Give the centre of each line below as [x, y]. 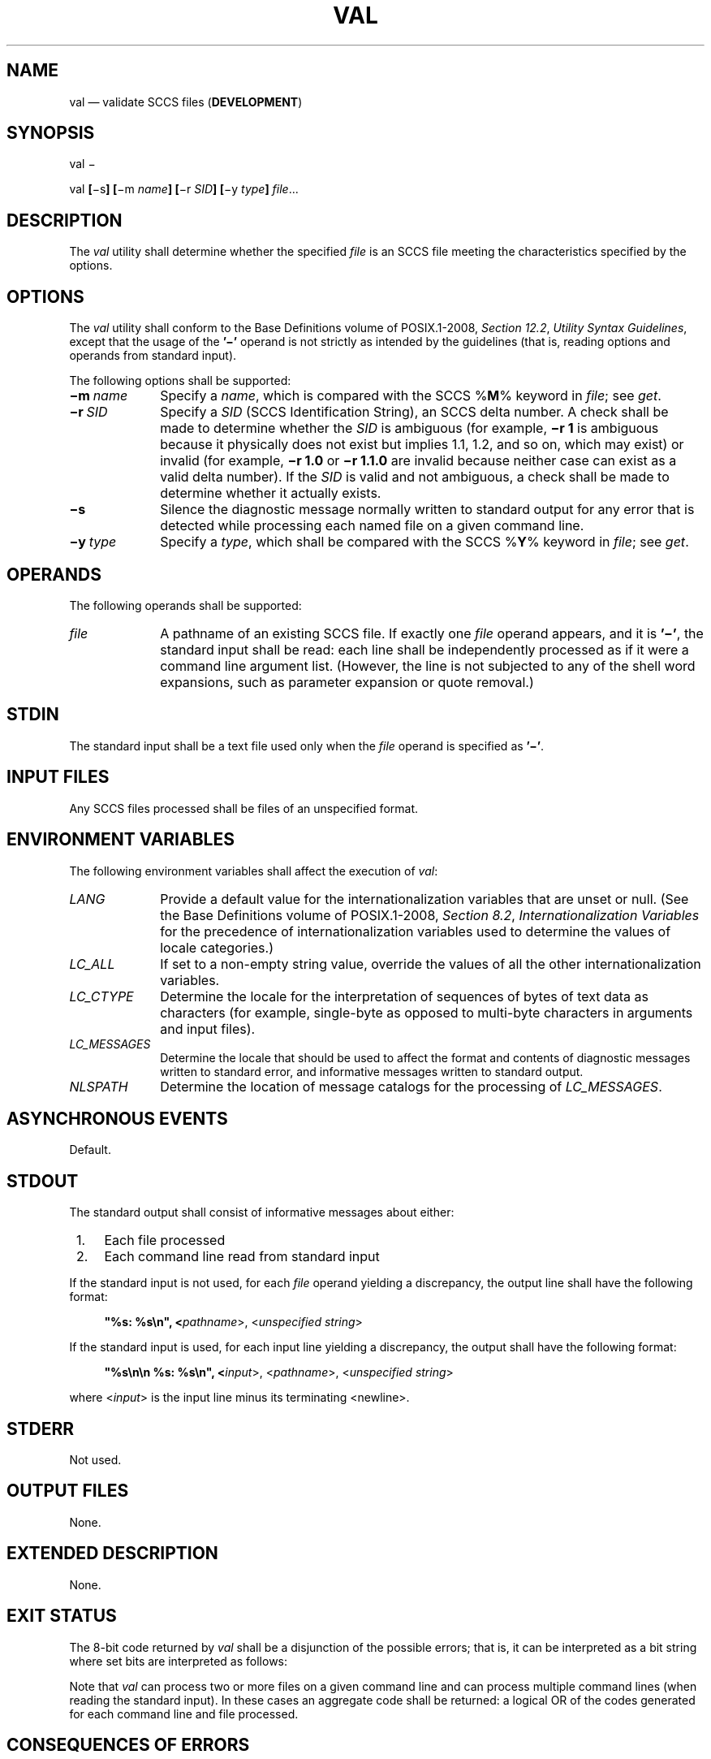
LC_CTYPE [101, 996]
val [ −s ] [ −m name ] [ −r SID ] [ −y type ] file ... [184, 189]
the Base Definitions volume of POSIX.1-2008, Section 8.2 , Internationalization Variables [430, 915]
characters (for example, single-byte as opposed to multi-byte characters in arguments [427, 1012]
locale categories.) [217, 947]
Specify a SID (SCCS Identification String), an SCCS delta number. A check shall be [414, 412]
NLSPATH [99, 1086]
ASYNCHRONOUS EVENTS [117, 1118]
